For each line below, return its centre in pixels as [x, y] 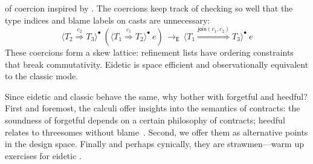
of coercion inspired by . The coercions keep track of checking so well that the [149, 8]
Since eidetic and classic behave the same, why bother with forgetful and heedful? [156, 96]
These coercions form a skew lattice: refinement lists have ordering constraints [149, 52]
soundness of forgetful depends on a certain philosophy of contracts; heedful [145, 120]
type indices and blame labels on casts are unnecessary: [108, 20]
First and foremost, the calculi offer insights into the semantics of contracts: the [153, 108]
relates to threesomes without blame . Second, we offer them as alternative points [156, 132]
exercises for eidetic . [43, 155]
